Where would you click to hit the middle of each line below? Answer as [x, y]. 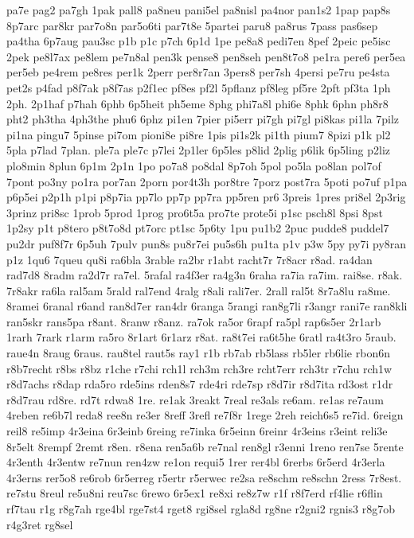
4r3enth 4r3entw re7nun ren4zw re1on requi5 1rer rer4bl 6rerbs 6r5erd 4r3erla [196, 462]
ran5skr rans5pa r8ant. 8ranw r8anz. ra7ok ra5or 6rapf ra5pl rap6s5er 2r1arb [194, 321]
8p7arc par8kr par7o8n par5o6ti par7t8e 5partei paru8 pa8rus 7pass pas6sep [192, 25]
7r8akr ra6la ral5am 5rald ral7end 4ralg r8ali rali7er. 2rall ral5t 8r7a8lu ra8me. [199, 290]
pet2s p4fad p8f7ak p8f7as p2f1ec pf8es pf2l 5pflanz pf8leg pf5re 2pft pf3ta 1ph [199, 87]
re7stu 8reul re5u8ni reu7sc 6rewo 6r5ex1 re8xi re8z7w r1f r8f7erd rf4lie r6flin [195, 493]
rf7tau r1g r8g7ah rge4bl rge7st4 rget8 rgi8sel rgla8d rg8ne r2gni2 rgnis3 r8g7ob [201, 509]
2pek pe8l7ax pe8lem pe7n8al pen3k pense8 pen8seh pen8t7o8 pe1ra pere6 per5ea [206, 56]
